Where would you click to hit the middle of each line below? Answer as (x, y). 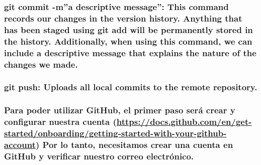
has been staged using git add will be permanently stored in (128, 29)
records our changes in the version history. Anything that (123, 18)
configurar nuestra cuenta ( (60, 122)
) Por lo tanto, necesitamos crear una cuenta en (134, 144)
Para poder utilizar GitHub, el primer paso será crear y (120, 110)
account (20, 144)
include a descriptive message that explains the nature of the (130, 52)
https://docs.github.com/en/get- (184, 122)
